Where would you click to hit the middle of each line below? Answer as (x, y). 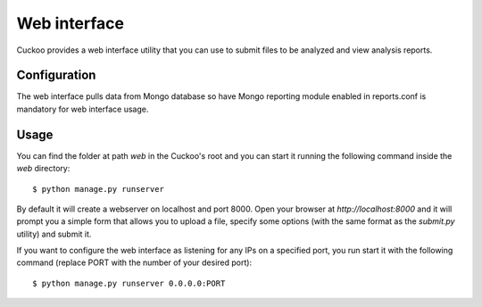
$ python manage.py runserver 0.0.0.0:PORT (129, 283)
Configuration (56, 75)
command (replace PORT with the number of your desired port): (134, 262)
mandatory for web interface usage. (83, 109)
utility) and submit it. (54, 234)
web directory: (43, 169)
